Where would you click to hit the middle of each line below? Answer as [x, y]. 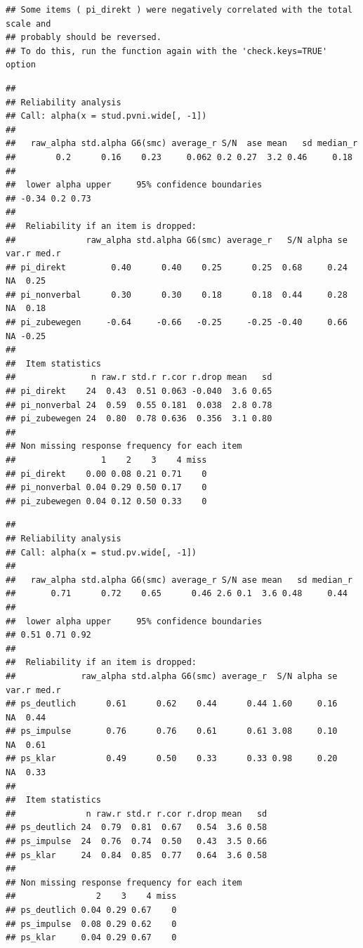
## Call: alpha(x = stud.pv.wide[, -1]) [101, 552]
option [21, 65]
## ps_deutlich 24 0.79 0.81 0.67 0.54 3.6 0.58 [137, 828]
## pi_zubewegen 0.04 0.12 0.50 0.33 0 [106, 501]
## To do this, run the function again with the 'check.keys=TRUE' [167, 51]
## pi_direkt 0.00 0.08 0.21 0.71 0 [106, 474]
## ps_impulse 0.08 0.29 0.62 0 [91, 924]
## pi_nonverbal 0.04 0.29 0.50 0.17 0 [106, 488]
